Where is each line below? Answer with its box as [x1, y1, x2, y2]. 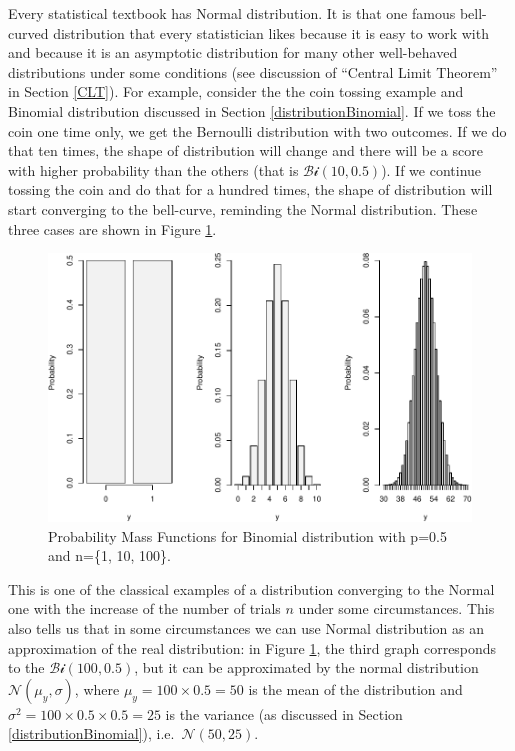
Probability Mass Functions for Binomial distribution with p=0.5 [48, 525, 447, 546]
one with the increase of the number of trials [8, 598, 281, 619]
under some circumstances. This [298, 598, 495, 619]
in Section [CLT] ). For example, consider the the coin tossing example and [8, 81, 464, 102]
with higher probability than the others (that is [8, 159, 299, 180]
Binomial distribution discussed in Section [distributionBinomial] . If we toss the [8, 100, 496, 121]
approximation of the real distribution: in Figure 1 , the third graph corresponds [8, 637, 497, 658]
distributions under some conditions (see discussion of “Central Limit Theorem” [8, 61, 498, 82]
